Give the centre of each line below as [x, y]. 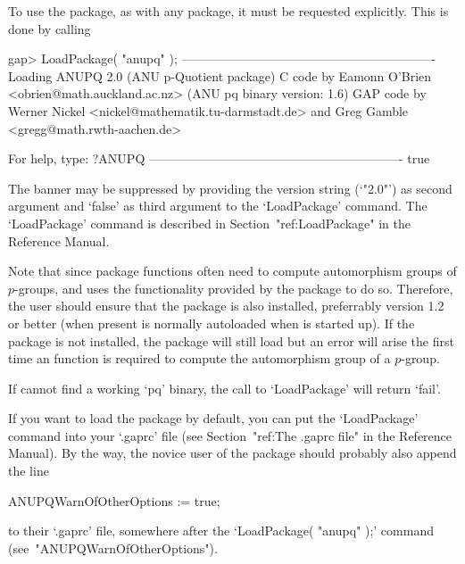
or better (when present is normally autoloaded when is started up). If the [212, 323]
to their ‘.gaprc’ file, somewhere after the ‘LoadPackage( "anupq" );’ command [221, 531]
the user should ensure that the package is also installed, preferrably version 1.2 [226, 306]
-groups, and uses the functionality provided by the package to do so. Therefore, [234, 288]
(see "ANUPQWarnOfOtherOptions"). [113, 547]
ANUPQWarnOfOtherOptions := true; [114, 500]
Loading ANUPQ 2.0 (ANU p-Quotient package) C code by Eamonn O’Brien [220, 75]
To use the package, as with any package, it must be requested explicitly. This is [228, 11]
